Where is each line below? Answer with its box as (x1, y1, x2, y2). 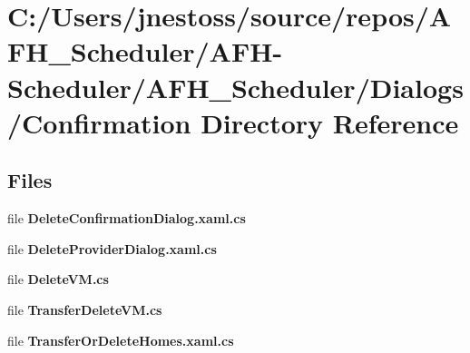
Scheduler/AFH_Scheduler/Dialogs (7, 68, 464, 105)
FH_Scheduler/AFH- (7, 33, 283, 70)
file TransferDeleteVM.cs (7, 299, 162, 319)
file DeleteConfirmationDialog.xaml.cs (7, 209, 246, 228)
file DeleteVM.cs (7, 270, 109, 289)
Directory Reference (201, 103, 459, 141)
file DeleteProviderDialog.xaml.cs (7, 239, 217, 258)
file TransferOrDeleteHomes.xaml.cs (7, 330, 234, 349)
